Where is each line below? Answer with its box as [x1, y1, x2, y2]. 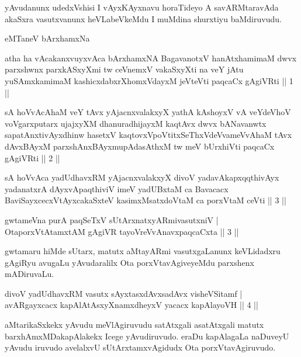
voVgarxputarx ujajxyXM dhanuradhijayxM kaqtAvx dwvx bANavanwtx [5, 117, 267, 129]
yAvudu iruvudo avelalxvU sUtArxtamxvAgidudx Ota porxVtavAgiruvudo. [5, 341, 276, 353]
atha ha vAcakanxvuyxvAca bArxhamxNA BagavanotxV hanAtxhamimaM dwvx [5, 51, 297, 64]
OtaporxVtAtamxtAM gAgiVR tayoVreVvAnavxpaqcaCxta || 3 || [5, 225, 239, 237]
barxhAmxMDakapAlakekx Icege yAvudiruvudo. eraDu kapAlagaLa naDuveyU [5, 330, 289, 342]
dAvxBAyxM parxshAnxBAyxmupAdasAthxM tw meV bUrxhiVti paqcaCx [5, 140, 275, 152]
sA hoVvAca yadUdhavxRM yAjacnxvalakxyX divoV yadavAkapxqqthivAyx [5, 171, 279, 183]
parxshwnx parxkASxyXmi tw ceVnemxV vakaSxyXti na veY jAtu [5, 63, 244, 75]
